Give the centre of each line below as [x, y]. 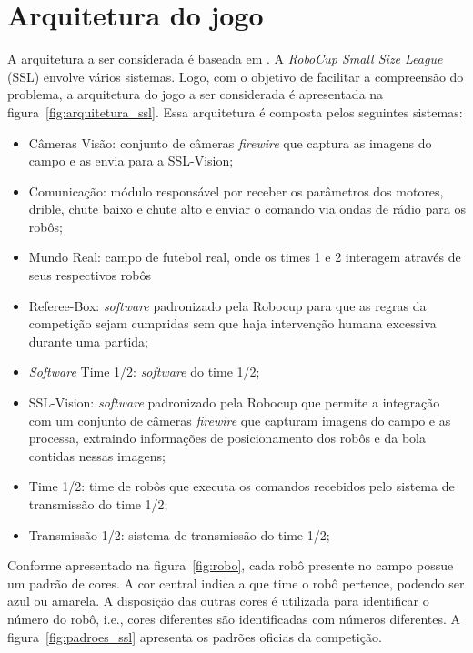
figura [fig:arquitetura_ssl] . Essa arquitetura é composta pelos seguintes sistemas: [235, 111]
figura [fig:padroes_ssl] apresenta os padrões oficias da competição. [195, 636]
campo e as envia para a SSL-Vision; [131, 161]
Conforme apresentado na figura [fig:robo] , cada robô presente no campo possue [231, 565]
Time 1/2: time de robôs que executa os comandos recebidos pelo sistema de [242, 486]
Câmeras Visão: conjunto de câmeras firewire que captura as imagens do [230, 142]
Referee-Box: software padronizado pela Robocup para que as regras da [227, 305]
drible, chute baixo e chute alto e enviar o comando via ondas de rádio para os [247, 209]
